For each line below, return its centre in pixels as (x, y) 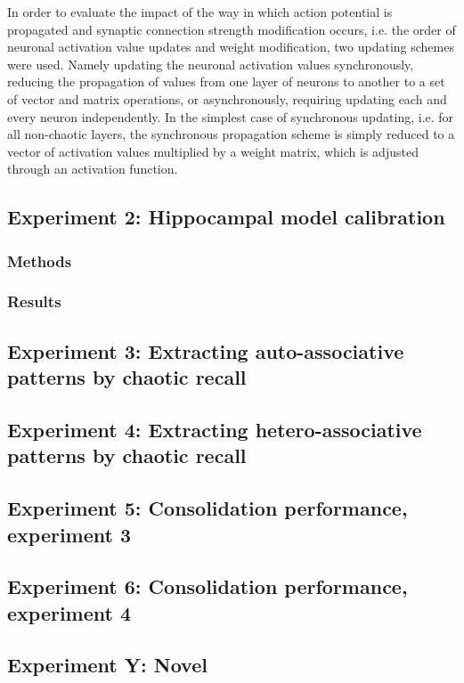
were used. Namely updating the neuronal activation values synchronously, (211, 64)
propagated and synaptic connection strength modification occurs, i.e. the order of (232, 29)
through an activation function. (93, 169)
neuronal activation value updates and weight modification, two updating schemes (231, 47)
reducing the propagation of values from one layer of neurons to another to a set (226, 81)
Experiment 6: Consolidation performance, (208, 586)
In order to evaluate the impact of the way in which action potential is (200, 12)
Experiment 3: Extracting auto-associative (206, 350)
